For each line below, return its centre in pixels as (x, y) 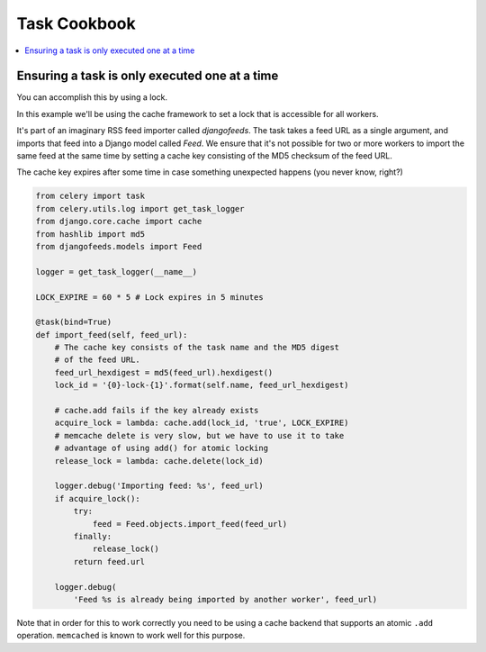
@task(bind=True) (74, 322)
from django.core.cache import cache (119, 222)
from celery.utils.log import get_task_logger (140, 208)
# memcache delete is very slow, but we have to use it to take (199, 435)
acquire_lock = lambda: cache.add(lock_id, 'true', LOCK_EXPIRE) (202, 423)
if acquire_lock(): (98, 498)
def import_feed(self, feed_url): (112, 335)
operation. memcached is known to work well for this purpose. (131, 636)
